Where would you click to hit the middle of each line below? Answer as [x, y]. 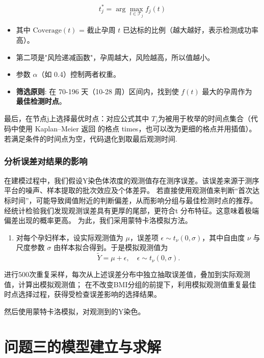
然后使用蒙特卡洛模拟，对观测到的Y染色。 [75, 311]
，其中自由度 [223, 237]
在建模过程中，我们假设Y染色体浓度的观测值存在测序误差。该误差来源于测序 [132, 180]
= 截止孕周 [97, 30]
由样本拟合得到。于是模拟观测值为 [111, 247]
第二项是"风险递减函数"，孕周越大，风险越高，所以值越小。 [115, 57]
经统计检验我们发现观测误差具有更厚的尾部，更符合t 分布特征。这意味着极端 [132, 210]
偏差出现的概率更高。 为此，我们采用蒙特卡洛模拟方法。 [98, 220]
